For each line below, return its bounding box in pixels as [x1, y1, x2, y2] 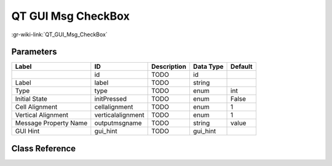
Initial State [15, 95, 47, 103]
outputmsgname [94, 119, 142, 127]
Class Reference [11, 143, 76, 154]
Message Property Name [15, 119, 88, 127]
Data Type [192, 62, 224, 71]
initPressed [94, 95, 127, 103]
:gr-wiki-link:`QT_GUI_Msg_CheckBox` [11, 31, 108, 38]
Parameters [11, 47, 57, 57]
